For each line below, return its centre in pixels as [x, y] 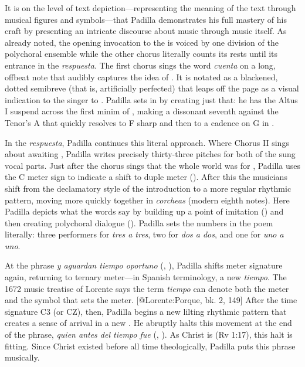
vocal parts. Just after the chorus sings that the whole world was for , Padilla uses [153, 165]
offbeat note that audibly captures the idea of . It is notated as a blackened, [141, 77]
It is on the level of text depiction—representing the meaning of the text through [150, 8]
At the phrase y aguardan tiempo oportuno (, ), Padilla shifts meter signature [144, 265]
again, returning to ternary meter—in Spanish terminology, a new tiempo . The [146, 277]
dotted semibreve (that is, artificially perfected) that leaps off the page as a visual [152, 88]
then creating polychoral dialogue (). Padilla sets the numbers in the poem [139, 222]
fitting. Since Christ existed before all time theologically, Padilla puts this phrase [150, 346]
